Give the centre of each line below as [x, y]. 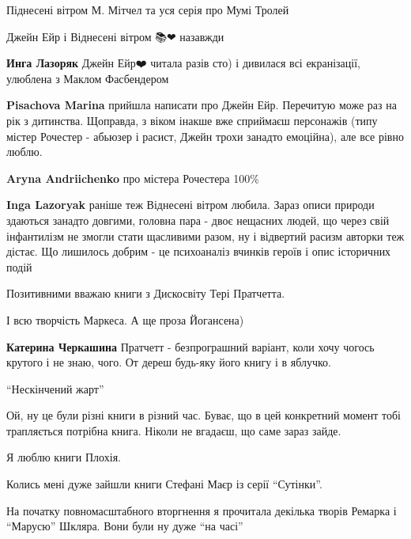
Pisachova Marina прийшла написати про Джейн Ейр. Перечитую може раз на [202, 105]
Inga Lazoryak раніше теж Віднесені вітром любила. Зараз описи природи [190, 205]
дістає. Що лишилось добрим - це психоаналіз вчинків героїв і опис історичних [199, 251]
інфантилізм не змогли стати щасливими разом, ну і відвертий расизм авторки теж [205, 235]
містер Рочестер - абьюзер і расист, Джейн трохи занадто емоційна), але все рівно [205, 136]
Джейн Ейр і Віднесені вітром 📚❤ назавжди [115, 36]
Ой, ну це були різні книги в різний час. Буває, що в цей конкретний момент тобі [204, 415]
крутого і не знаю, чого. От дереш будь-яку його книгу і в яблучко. [169, 362]
